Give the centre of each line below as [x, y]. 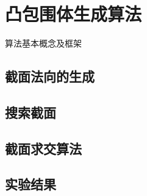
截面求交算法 [43, 148]
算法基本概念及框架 [43, 43]
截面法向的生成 [50, 76]
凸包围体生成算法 [73, 14]
